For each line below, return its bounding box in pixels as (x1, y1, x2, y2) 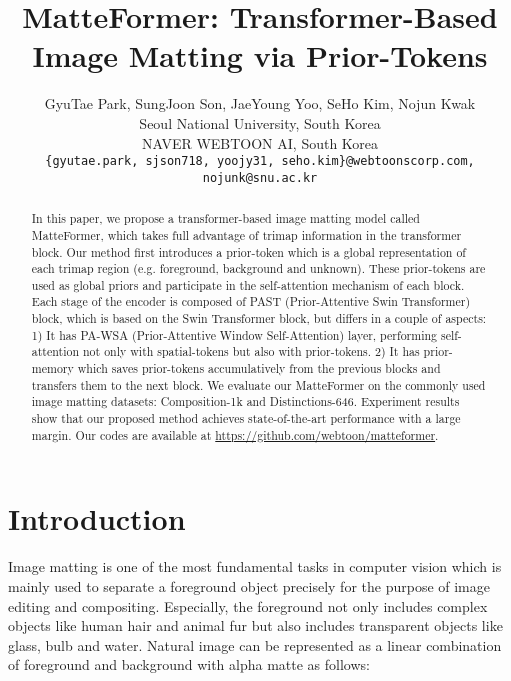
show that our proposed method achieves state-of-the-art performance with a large (31, 410, 461, 427)
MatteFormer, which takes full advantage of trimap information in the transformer (31, 226, 462, 243)
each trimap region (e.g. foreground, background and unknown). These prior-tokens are (31, 260, 486, 277)
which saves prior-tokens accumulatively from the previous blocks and (77, 360, 441, 377)
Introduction (8, 498, 186, 539)
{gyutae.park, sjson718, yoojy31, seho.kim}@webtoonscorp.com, (45, 154, 475, 169)
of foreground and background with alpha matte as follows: (8, 654, 370, 675)
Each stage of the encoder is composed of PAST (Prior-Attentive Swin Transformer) (31, 293, 471, 310)
